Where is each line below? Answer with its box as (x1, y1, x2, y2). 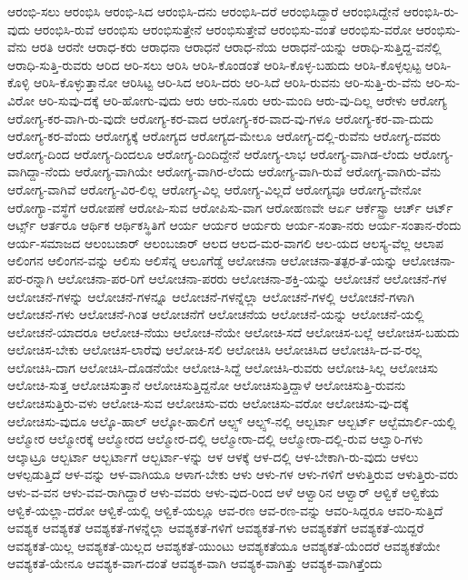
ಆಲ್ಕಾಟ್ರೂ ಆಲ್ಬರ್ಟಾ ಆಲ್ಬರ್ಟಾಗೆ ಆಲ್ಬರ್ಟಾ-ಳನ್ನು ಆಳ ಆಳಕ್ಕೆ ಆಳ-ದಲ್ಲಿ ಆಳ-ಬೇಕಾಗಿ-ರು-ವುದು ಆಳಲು (7, 446, 419, 465)
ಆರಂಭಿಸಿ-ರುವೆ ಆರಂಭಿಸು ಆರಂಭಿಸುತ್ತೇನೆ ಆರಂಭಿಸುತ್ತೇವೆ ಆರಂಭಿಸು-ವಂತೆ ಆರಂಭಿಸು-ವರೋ (34, 19, 412, 38)
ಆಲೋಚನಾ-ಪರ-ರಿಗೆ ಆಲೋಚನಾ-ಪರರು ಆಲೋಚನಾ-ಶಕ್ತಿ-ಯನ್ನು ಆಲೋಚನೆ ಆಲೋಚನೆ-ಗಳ (57, 268, 447, 287)
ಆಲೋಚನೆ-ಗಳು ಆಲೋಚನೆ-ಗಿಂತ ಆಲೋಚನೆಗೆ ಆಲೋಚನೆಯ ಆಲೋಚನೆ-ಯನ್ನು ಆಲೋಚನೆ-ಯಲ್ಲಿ (7, 305, 424, 324)
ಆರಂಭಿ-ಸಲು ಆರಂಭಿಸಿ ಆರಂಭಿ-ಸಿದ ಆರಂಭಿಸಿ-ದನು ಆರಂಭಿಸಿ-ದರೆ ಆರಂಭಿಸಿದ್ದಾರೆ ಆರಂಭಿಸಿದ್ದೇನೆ (7, 2, 400, 20)
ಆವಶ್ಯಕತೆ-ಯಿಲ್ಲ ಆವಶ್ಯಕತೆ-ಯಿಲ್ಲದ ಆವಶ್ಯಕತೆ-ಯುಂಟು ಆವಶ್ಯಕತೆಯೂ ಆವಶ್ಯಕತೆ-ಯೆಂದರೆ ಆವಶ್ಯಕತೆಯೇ (7, 535, 441, 555)
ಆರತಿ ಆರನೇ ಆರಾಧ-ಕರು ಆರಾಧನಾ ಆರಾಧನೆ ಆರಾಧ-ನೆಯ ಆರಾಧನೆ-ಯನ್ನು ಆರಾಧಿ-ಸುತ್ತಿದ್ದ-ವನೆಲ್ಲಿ (31, 37, 442, 56)
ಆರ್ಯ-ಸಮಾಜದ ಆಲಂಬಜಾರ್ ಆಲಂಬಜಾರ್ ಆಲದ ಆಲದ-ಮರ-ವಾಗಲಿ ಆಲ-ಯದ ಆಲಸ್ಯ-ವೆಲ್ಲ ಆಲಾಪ (7, 233, 444, 252)
